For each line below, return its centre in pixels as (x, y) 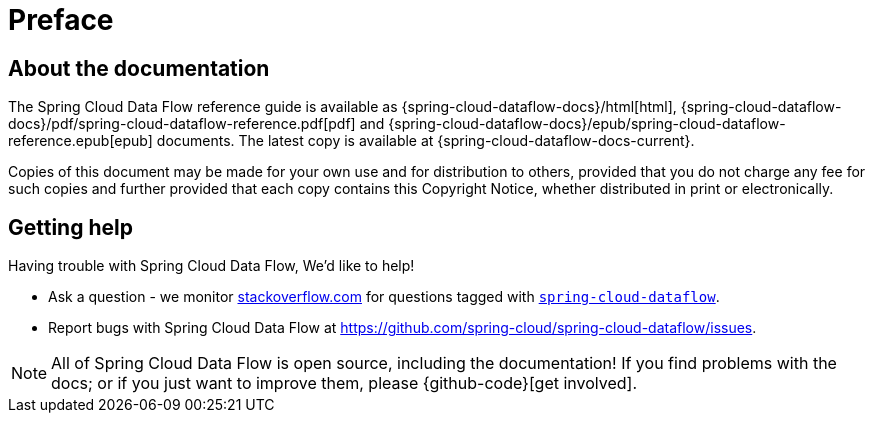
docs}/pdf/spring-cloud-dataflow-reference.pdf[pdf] (182, 124)
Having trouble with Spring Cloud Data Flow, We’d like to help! (211, 266)
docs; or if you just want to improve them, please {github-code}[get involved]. (344, 383)
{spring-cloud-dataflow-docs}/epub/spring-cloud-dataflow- (587, 124)
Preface (61, 20)
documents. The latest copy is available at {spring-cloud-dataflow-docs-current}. (425, 141)
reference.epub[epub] (80, 141)
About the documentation (139, 68)
